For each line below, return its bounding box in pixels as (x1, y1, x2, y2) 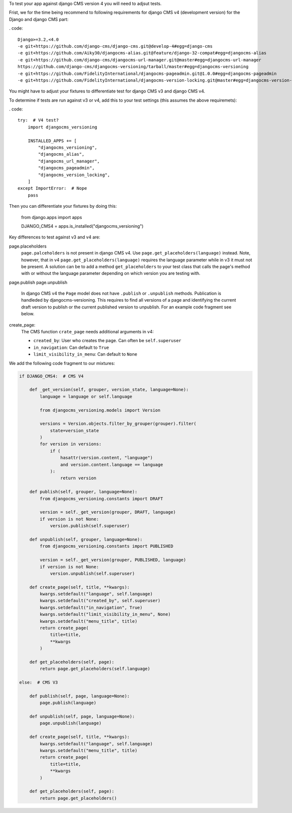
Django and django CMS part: (9, 16, 69, 22)
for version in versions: (39, 441, 102, 447)
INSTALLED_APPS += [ (27, 138, 77, 144)
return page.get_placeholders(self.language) (39, 666, 150, 671)
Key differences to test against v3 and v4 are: (9, 234, 101, 240)
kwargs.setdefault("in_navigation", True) (39, 605, 143, 610)
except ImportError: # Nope (18, 185, 87, 191)
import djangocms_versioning (27, 124, 97, 130)
